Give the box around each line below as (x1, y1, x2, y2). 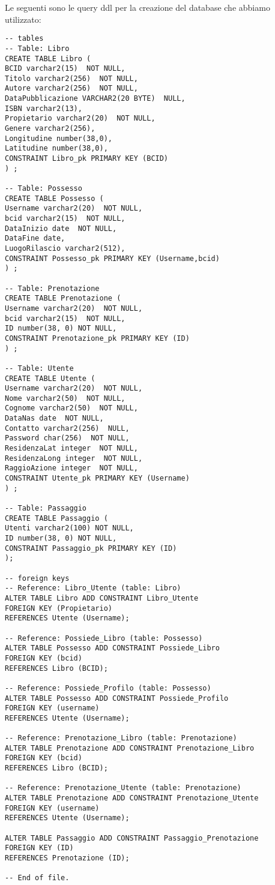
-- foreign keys (5, 574, 70, 583)
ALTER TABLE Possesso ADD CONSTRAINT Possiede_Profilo (5, 694, 229, 703)
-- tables (5, 34, 44, 43)
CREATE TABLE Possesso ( (5, 194, 104, 203)
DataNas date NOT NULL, (5, 414, 104, 423)
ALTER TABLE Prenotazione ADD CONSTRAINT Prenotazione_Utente (5, 794, 259, 803)
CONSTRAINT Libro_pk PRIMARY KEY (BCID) (5, 154, 169, 163)
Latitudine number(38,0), (5, 144, 108, 153)
